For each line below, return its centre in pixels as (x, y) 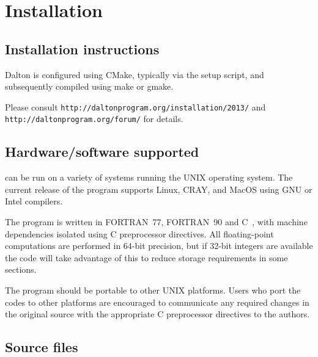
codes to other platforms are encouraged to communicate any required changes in (157, 302)
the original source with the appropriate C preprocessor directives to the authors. (157, 314)
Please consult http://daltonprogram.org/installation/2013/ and (135, 106)
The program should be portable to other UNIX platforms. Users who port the (153, 290)
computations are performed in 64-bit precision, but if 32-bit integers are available (159, 246)
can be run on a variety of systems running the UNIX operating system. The (149, 177)
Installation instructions (82, 49)
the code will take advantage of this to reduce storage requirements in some (146, 257)
